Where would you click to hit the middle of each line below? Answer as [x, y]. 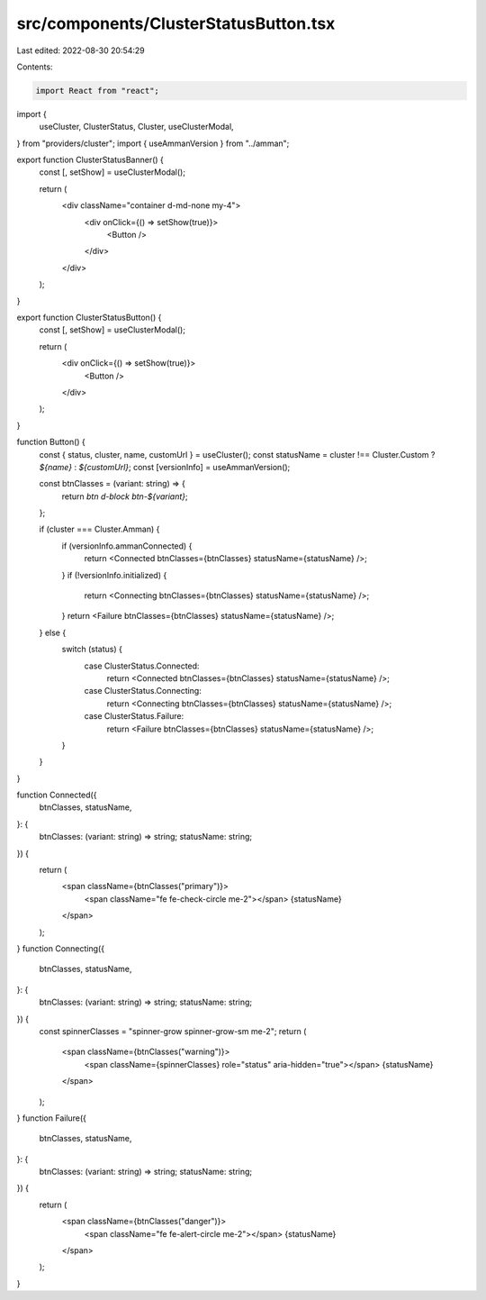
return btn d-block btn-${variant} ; [125, 496]
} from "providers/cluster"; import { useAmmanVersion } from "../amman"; [153, 143]
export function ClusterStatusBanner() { [90, 160]
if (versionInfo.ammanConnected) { [127, 546]
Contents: [35, 67]
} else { [53, 632]
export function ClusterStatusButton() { [89, 317]
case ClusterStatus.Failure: [134, 716]
